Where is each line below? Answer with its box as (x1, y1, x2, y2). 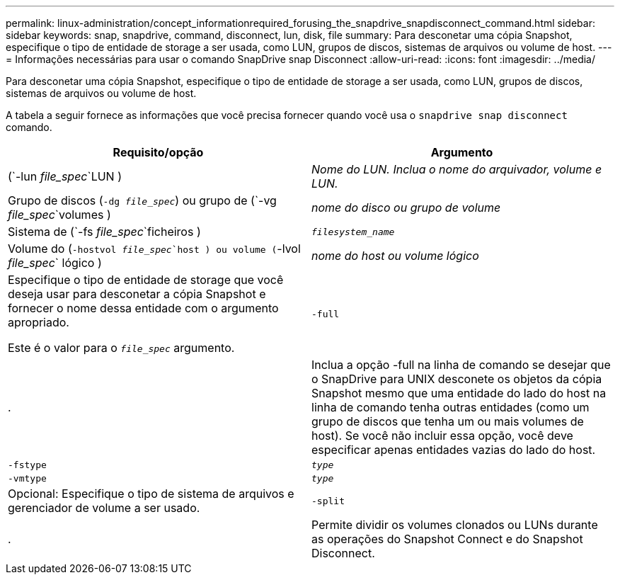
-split (311, 495, 345, 506)
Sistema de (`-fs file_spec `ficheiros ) (8, 224, 201, 239)
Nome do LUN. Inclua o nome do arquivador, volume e (311, 162, 602, 176)
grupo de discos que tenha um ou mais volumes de (311, 414, 584, 428)
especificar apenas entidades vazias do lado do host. (311, 443, 596, 457)
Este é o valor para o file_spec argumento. (8, 341, 235, 355)
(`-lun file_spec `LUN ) (8, 169, 122, 183)
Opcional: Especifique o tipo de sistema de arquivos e (8, 487, 294, 501)
